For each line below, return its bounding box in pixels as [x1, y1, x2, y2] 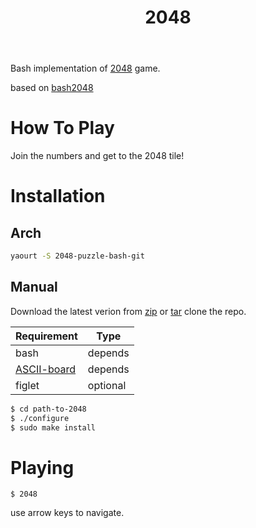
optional [87, 378, 127, 392]
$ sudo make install [10, 422, 97, 433]
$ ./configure [10, 413, 70, 423]
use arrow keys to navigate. [10, 507, 125, 519]
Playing [10, 456, 75, 479]
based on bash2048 [10, 82, 94, 94]
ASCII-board [15, 362, 77, 376]
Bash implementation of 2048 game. [10, 62, 161, 75]
